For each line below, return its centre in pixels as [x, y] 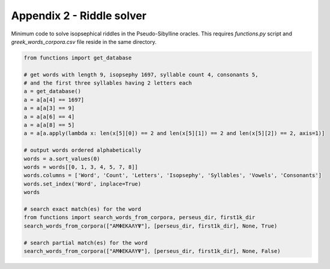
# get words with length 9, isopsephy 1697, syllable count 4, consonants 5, [141, 74]
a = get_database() [52, 91]
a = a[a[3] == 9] [49, 108]
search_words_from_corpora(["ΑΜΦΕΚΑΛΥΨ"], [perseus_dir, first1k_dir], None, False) [152, 251]
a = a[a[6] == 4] [49, 116]
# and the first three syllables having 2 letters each [108, 83]
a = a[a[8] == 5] [49, 125]
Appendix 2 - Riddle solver [79, 16]
